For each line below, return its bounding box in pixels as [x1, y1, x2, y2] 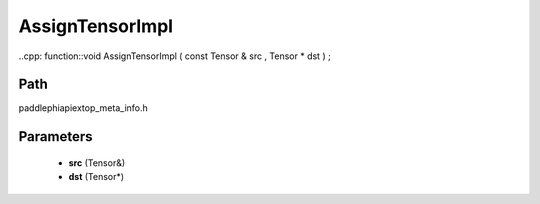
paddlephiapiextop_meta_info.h [18, 102, 149, 114]
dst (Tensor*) [68, 171, 125, 183]
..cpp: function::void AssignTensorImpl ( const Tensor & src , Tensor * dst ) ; [18, 50, 332, 62]
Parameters [18, 128, 93, 145]
